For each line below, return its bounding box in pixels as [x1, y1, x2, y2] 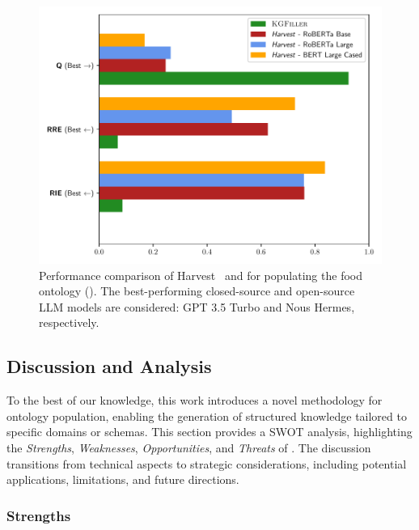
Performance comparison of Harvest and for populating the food [39, 266, 362, 283]
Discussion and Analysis [6, 354, 212, 379]
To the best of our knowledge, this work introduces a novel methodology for [6, 392, 383, 409]
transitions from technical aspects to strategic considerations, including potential [6, 455, 407, 472]
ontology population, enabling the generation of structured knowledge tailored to [6, 407, 407, 424]
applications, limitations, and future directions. [6, 471, 239, 488]
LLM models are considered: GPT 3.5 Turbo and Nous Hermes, [39, 298, 355, 315]
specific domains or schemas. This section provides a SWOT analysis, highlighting [6, 423, 413, 440]
